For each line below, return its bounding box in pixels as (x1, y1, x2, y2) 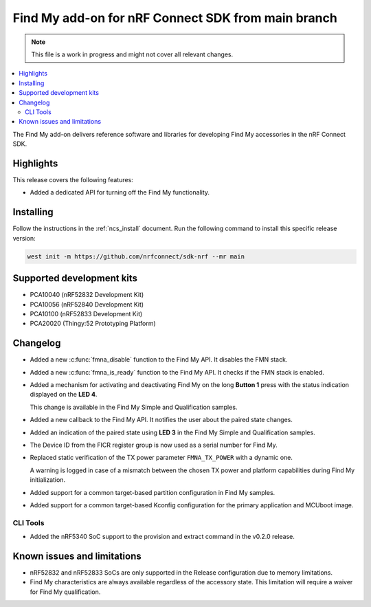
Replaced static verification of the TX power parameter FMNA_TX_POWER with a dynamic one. (30, 454, 293, 462)
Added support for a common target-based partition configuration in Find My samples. (30, 488, 276, 496)
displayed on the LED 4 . (30, 390, 98, 399)
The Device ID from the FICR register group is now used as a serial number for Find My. (30, 441, 278, 449)
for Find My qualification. (30, 588, 101, 596)
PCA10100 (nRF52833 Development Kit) (30, 309, 143, 318)
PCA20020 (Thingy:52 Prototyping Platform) (30, 320, 156, 328)
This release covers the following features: (12, 175, 133, 184)
